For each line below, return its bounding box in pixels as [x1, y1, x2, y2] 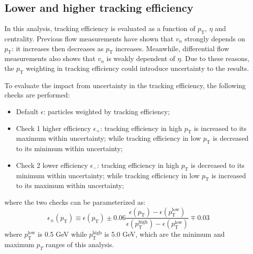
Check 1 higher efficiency [16, 123, 91, 133]
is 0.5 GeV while [37, 229, 87, 239]
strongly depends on [185, 33, 246, 43]
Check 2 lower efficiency [16, 159, 88, 170]
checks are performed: [4, 90, 70, 100]
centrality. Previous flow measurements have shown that [4, 33, 174, 43]
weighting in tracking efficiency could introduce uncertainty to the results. [26, 63, 249, 73]
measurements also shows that [4, 53, 95, 63]
